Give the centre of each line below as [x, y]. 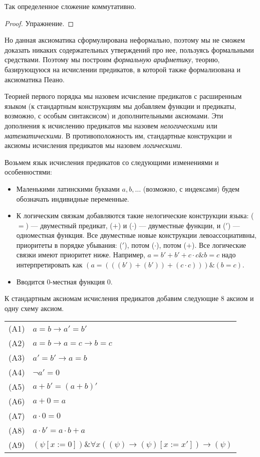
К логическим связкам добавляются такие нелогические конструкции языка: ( [135, 215]
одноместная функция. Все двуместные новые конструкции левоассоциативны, [136, 235]
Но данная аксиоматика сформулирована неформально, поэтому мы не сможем [125, 40]
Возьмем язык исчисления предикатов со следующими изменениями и [112, 162]
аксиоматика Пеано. [35, 79]
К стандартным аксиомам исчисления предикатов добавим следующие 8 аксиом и [129, 298]
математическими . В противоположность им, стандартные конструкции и [118, 135]
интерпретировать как [49, 265]
